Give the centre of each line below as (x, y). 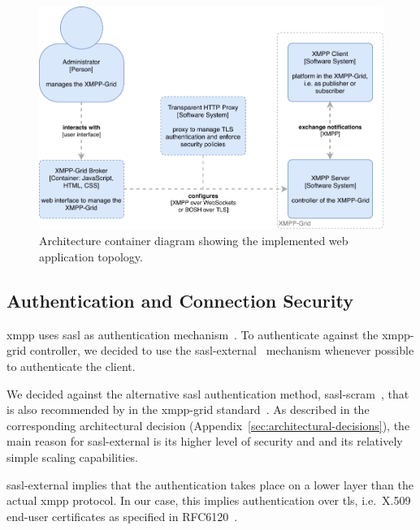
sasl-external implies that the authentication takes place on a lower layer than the (210, 484)
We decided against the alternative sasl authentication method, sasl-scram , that (208, 393)
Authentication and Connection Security (180, 300)
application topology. (91, 257)
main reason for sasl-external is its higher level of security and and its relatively (205, 441)
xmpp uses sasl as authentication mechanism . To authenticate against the (193, 334)
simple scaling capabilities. (73, 457)
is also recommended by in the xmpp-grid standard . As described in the (188, 409)
